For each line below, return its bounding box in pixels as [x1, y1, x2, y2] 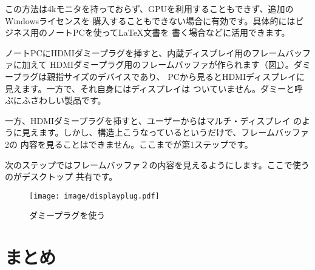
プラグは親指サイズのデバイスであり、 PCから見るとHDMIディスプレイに [13, 70, 305, 82]
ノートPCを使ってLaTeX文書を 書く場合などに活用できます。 [47, 26, 290, 39]
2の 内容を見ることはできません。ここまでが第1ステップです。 [5, 137, 253, 150]
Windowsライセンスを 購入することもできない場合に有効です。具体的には [5, 14, 296, 27]
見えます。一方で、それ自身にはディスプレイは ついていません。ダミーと [5, 82, 294, 94]
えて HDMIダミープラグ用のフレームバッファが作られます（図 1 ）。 [30, 58, 294, 71]
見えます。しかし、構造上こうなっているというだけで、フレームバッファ [21, 126, 309, 139]
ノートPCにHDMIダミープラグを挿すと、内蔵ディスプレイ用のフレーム [5, 46, 285, 59]
